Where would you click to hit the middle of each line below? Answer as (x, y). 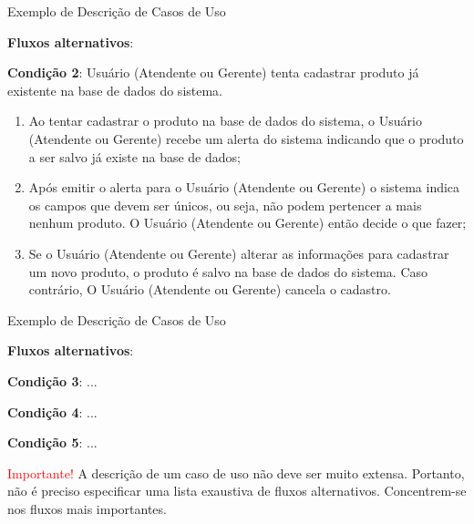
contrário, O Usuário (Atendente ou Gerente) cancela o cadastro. (210, 289)
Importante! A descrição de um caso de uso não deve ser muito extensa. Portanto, (236, 473)
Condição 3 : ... (52, 380)
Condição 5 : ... (52, 442)
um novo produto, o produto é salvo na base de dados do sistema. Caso (228, 271)
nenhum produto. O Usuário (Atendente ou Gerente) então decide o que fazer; (247, 223)
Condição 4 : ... (52, 411)
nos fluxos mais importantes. (87, 508)
